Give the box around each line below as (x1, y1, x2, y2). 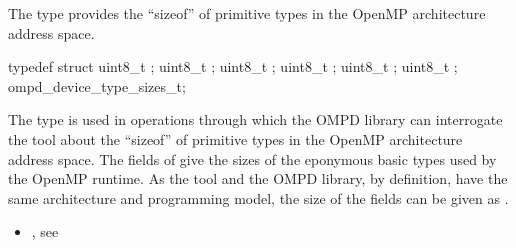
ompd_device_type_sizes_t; (8, 75, 186, 96)
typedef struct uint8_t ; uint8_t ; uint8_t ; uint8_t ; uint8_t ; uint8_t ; (8, 56, 458, 77)
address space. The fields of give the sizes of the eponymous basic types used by (8, 148, 497, 169)
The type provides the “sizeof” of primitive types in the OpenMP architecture (8, 3, 486, 23)
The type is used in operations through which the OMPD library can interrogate (8, 109, 503, 130)
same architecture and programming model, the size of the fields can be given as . (8, 187, 509, 208)
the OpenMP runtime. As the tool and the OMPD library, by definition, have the (8, 168, 508, 189)
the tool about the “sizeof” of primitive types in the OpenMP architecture (8, 128, 463, 149)
